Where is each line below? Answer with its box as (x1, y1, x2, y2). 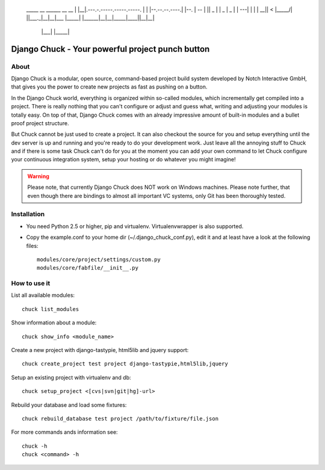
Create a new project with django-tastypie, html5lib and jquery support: (11, 347, 189, 354)
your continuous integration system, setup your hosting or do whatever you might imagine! (11, 156, 236, 163)
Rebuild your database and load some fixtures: (11, 401, 127, 409)
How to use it (11, 279, 51, 288)
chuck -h (22, 442, 48, 450)
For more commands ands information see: (11, 428, 118, 436)
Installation (11, 210, 45, 218)
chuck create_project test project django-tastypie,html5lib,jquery (22, 360, 228, 367)
